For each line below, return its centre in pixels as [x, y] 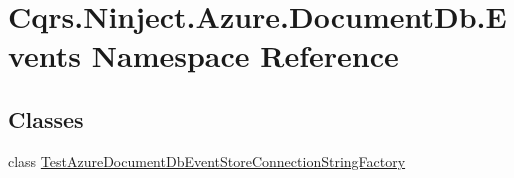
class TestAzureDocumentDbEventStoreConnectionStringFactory [207, 160]
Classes [46, 118]
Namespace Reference [245, 55]
